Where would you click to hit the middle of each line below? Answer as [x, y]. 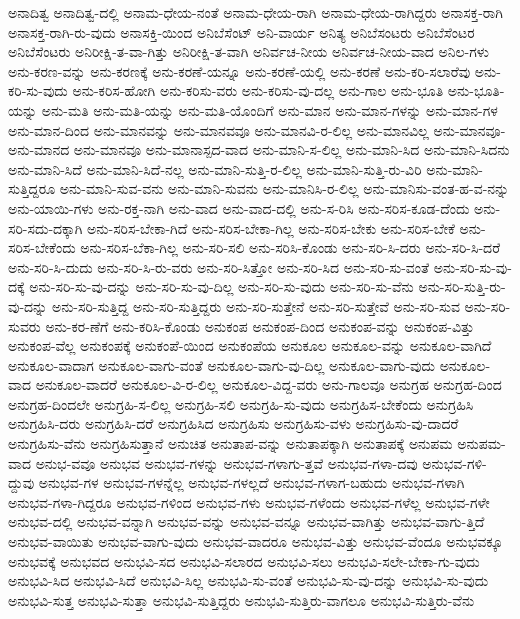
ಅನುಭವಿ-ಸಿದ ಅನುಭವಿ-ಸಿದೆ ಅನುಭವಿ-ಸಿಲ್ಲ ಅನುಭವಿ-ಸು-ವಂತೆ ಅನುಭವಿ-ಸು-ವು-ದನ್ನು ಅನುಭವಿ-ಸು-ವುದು [248, 580]
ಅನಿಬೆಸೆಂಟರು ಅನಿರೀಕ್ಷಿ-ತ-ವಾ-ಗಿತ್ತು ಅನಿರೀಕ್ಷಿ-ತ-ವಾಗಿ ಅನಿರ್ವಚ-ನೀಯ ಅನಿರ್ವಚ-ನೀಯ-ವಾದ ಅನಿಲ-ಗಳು [248, 51]
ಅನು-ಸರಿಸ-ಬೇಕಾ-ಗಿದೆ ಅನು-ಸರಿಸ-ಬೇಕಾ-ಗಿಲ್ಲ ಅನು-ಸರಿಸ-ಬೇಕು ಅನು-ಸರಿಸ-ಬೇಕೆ [271, 227]
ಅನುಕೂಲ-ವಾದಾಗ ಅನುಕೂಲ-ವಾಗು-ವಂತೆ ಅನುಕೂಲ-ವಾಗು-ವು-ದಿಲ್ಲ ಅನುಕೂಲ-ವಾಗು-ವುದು [221, 364]
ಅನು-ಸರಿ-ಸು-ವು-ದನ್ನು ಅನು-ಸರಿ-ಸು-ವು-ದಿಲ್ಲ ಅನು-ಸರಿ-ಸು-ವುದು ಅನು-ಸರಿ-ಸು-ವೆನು [221, 286]
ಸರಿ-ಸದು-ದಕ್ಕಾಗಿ [45, 227]
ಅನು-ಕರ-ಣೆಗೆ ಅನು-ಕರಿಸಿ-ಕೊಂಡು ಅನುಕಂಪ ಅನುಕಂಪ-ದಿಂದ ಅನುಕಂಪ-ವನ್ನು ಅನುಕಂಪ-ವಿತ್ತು [260, 325]
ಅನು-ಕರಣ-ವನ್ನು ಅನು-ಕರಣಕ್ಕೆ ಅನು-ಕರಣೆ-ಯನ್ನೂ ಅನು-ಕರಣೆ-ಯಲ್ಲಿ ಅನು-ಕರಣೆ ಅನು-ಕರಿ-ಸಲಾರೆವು [239, 70]
